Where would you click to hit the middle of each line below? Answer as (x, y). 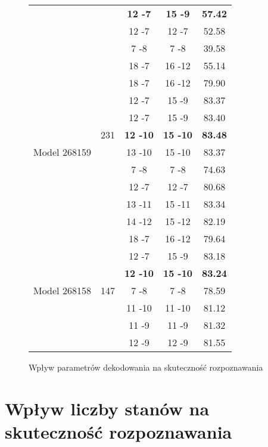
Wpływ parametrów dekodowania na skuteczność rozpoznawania (146, 367)
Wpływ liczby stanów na (107, 408)
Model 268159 (62, 152)
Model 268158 (62, 290)
